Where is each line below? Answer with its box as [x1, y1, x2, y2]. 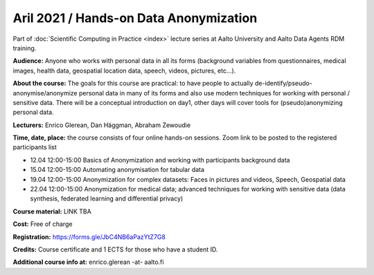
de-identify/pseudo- [254, 79, 313, 88]
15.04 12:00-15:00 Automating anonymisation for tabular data [30, 166, 204, 174]
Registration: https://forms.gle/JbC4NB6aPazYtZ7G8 [12, 232, 166, 241]
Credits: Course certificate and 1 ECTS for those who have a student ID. [12, 245, 218, 254]
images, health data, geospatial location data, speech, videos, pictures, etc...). [12, 66, 236, 75]
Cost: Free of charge [12, 220, 73, 228]
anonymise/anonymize [12, 88, 78, 97]
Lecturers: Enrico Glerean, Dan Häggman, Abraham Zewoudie [12, 121, 190, 129]
